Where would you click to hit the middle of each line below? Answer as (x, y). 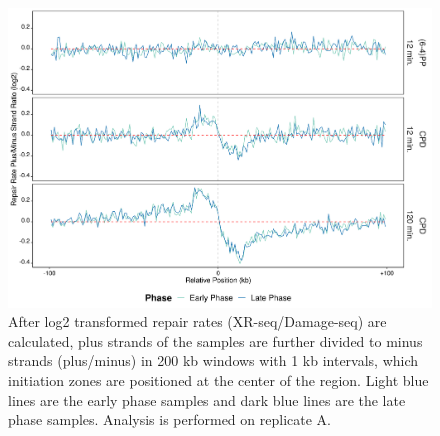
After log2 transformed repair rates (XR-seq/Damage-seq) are (197, 321)
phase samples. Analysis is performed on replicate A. (169, 419)
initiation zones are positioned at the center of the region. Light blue (218, 380)
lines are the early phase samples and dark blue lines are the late (207, 399)
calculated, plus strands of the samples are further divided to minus (215, 340)
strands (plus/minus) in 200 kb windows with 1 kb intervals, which (213, 360)
